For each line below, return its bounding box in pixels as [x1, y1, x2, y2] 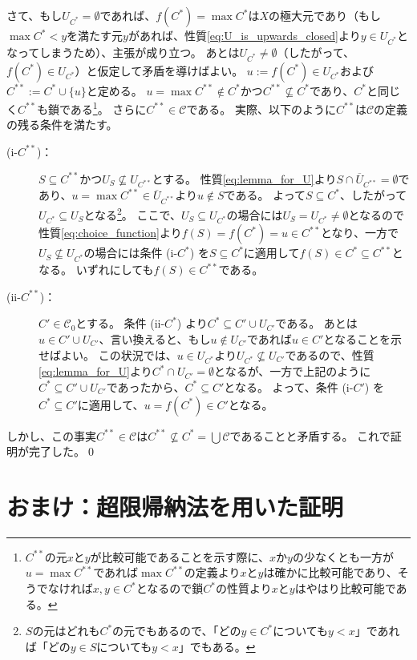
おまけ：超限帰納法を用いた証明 [6, 489, 344, 522]
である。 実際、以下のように [186, 100, 337, 117]
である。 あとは [275, 315, 358, 332]
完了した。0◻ [28, 443, 97, 460]
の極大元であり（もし [269, 7, 381, 23]
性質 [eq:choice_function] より [38, 224, 182, 241]
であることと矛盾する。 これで [229, 427, 391, 444]
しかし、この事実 [6, 427, 96, 444]
